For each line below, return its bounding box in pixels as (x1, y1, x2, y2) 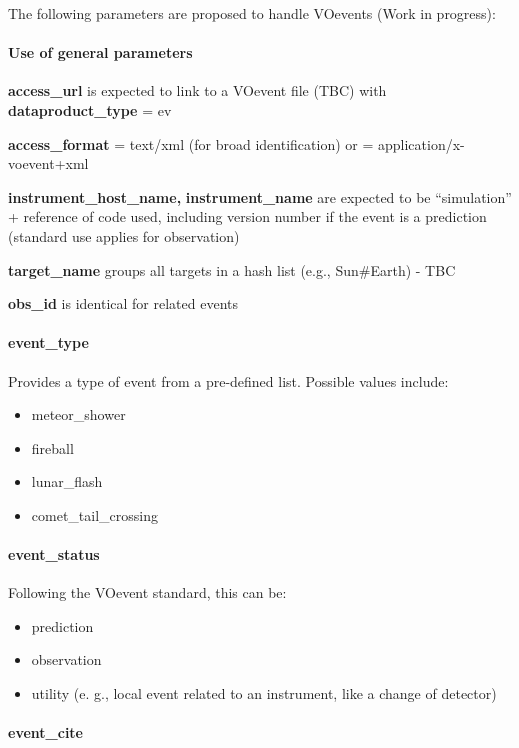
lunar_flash (31, 471, 103, 492)
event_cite (8, 722, 83, 743)
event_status (8, 544, 100, 565)
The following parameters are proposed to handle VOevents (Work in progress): (8, 3, 496, 23)
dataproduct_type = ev (8, 99, 172, 120)
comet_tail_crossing (31, 504, 158, 525)
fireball (31, 437, 74, 458)
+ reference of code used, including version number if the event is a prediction (8, 206, 487, 227)
